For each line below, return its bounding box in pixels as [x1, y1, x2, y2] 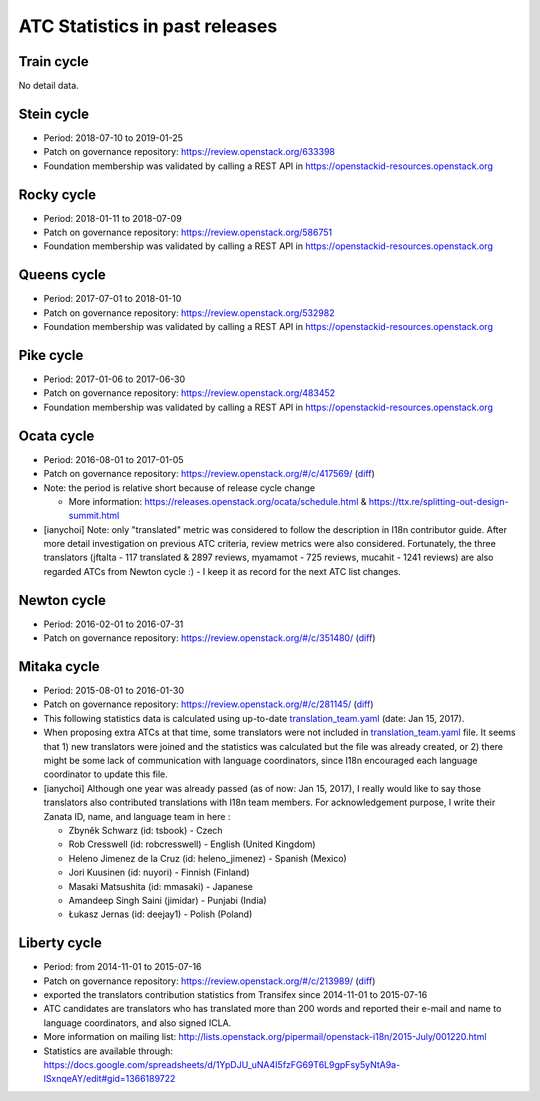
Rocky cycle [18, 186, 97, 203]
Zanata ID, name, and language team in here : [43, 810, 231, 822]
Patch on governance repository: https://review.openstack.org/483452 [43, 387, 336, 399]
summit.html [68, 510, 120, 522]
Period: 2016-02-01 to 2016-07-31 [43, 618, 184, 630]
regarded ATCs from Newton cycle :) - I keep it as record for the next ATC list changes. [43, 565, 402, 577]
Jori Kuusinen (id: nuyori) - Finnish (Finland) [68, 866, 250, 879]
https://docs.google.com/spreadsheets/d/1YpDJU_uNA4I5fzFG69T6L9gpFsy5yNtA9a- [43, 1058, 401, 1070]
